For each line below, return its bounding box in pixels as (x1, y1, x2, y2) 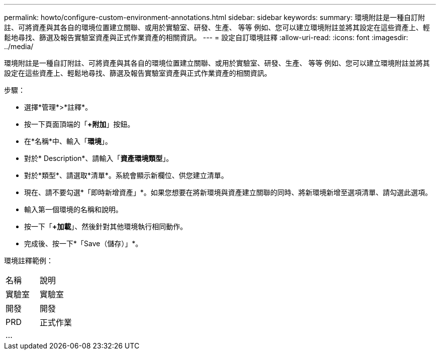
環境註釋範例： (4, 256, 53, 265)
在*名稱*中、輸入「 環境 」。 (24, 137, 113, 145)
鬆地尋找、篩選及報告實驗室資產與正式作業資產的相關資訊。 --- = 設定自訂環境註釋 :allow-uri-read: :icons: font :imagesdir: (4, 33, 408, 42)
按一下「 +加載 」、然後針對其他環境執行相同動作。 (24, 222, 187, 231)
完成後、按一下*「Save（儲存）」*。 (24, 239, 143, 248)
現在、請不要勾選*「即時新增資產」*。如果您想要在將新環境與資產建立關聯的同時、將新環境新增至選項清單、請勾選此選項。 (24, 188, 432, 197)
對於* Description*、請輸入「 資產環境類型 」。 (24, 154, 173, 162)
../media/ (4, 42, 34, 51)
